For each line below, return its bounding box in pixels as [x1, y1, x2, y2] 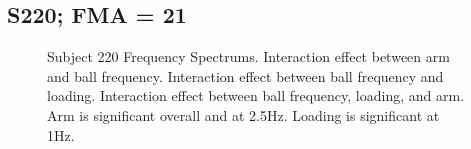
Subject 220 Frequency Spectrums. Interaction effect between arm [47, 46, 450, 67]
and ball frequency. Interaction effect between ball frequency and [47, 65, 444, 86]
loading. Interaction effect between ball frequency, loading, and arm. [47, 85, 465, 106]
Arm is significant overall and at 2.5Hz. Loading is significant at [47, 104, 440, 125]
